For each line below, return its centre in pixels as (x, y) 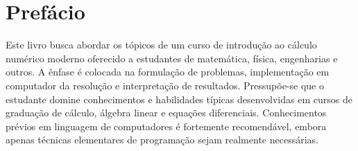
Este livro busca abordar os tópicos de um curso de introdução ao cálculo (161, 45)
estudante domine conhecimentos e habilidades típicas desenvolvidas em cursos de (179, 99)
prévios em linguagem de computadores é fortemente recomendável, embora (166, 126)
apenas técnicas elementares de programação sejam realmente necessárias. (162, 140)
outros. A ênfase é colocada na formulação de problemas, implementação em (168, 72)
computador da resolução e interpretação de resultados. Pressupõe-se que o (165, 85)
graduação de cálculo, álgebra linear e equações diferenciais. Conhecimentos (166, 113)
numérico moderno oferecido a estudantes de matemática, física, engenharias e (172, 58)
